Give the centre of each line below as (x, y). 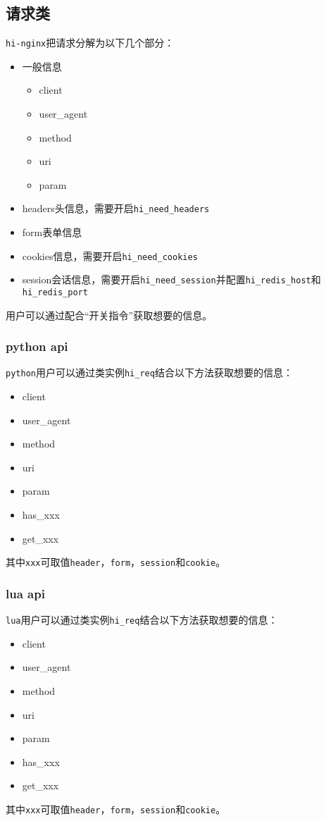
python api (37, 346)
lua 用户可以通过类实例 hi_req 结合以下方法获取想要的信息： (142, 620)
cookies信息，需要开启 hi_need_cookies (110, 255)
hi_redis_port (55, 292)
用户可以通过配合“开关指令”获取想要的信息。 (109, 315)
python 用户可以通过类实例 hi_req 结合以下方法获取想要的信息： (149, 372)
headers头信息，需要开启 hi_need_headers (116, 208)
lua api (25, 593)
